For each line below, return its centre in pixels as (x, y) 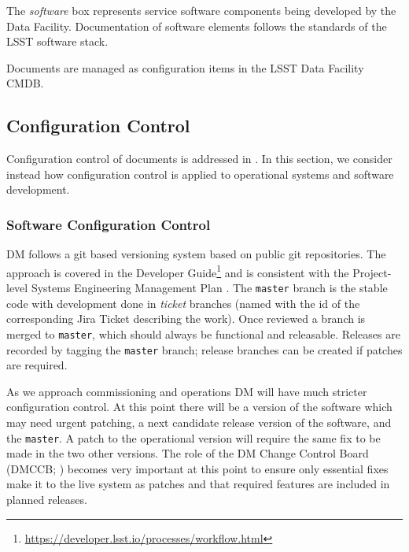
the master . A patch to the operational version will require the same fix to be (193, 437)
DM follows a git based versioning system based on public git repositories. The (196, 254)
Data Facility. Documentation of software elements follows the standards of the (197, 26)
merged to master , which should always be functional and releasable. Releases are (203, 333)
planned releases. (47, 499)
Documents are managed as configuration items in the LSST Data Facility (185, 67)
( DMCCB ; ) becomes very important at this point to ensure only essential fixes (197, 468)
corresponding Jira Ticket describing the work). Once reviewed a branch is (186, 319)
